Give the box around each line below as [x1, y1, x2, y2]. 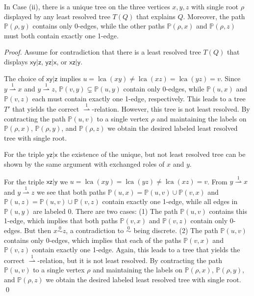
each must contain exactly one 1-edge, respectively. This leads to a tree [32, 93, 246, 103]
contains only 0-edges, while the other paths [32, 21, 165, 31]
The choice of [4, 73, 44, 83]
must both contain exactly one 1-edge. [4, 30, 119, 40]
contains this [209, 206, 247, 216]
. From [207, 176, 228, 186]
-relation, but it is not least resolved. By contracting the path [37, 255, 223, 265]
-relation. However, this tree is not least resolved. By [92, 103, 250, 114]
